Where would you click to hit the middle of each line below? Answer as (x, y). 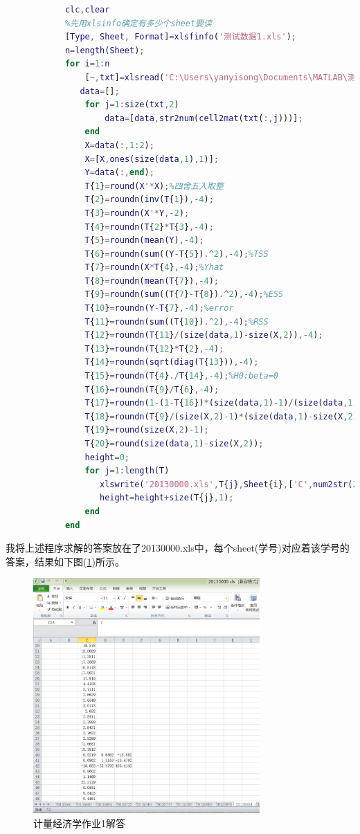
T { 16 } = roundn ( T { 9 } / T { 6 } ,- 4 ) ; (152, 389)
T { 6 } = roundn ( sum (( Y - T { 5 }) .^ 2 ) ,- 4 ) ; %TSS (177, 254)
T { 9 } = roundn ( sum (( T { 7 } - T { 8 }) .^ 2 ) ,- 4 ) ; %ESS (184, 294)
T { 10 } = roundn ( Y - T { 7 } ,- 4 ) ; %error (159, 308)
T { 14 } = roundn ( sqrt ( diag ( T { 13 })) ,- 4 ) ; (172, 362)
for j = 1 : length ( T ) (127, 471)
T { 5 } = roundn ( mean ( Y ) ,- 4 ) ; (144, 241)
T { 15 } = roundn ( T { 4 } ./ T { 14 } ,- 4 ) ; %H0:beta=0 (181, 376)
